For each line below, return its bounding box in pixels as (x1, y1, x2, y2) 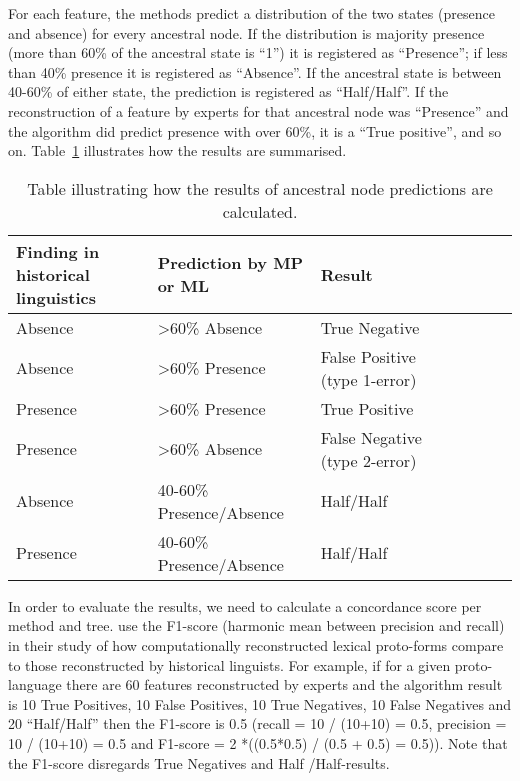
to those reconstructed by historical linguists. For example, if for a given (8, 654, 451, 675)
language (8, 674, 62, 695)
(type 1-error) (320, 367, 417, 391)
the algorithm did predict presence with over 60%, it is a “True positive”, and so (8, 120, 502, 141)
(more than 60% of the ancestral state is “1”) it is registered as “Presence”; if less (8, 42, 508, 63)
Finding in (16, 239, 100, 263)
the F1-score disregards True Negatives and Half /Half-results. (8, 752, 390, 773)
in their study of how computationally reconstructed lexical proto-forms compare (8, 634, 504, 655)
